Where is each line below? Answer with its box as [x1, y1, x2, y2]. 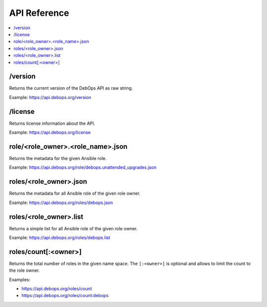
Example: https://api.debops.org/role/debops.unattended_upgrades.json [9, 164, 157, 170]
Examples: [9, 276, 31, 282]
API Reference [9, 7, 69, 18]
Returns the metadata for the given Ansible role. [9, 155, 107, 161]
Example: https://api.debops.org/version [9, 94, 91, 100]
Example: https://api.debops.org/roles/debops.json [9, 200, 113, 205]
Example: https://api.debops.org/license [9, 129, 91, 136]
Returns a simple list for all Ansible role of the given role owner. [9, 225, 138, 231]
